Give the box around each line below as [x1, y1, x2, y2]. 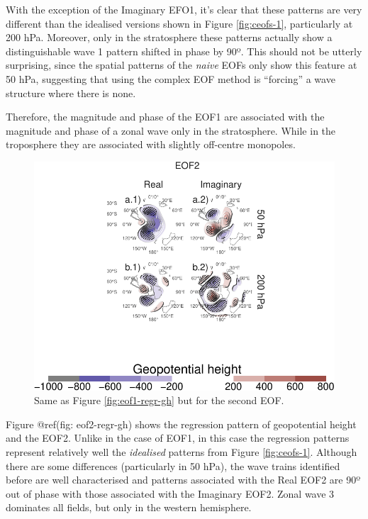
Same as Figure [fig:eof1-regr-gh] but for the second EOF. [34, 393, 284, 408]
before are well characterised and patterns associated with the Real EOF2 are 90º [6, 472, 361, 487]
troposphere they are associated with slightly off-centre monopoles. [6, 137, 296, 152]
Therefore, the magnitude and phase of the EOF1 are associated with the [6, 109, 325, 124]
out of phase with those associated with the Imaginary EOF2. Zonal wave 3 [6, 486, 335, 501]
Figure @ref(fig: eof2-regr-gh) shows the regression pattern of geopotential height [6, 416, 357, 431]
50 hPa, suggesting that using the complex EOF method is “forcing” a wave [6, 71, 335, 86]
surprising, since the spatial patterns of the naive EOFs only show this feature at [6, 57, 357, 72]
